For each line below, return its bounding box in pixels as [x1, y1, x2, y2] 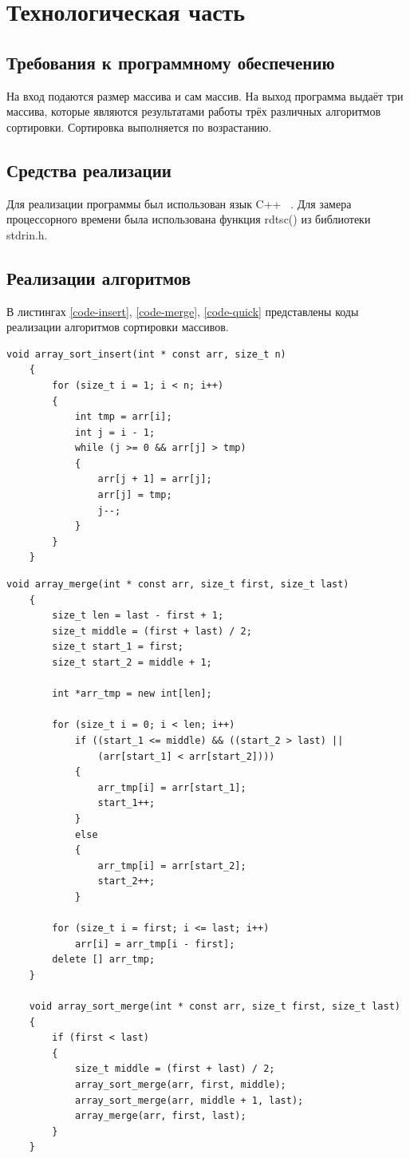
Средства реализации [6, 157, 171, 182]
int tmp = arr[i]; [74, 411, 172, 423]
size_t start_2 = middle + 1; [52, 657, 212, 669]
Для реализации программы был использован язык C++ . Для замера [6, 195, 352, 211]
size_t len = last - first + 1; [52, 610, 224, 622]
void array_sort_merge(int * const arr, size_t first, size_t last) [29, 1001, 400, 1013]
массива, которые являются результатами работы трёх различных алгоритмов [6, 103, 381, 120]
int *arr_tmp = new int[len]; [52, 688, 212, 700]
